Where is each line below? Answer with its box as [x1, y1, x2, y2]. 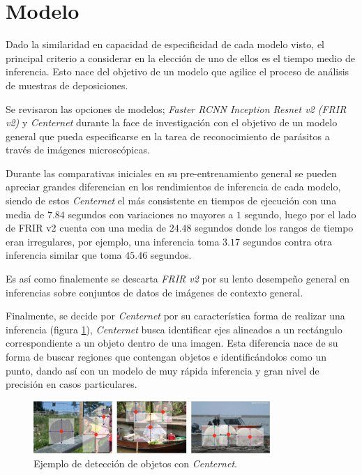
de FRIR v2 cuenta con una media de [6, 220, 167, 235]
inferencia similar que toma [6, 248, 122, 262]
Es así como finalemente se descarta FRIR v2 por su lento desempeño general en [6, 271, 349, 286]
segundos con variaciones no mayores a [68, 206, 234, 221]
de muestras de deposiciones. [6, 77, 128, 92]
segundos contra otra [243, 234, 333, 248]
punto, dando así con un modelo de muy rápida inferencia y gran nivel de [6, 363, 319, 377]
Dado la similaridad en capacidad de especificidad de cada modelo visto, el [6, 37, 325, 52]
